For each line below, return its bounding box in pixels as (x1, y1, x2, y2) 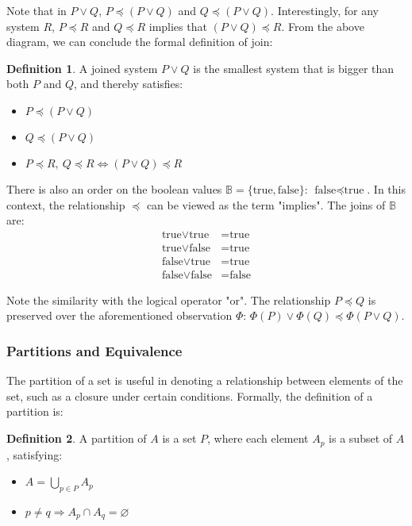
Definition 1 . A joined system (6, 60, 158, 76)
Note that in (6, 2, 67, 18)
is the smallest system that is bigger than (193, 60, 395, 76)
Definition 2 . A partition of (6, 430, 147, 447)
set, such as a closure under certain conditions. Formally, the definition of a (6, 387, 373, 404)
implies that (148, 17, 207, 34)
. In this (367, 180, 406, 197)
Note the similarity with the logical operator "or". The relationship (6, 291, 331, 308)
